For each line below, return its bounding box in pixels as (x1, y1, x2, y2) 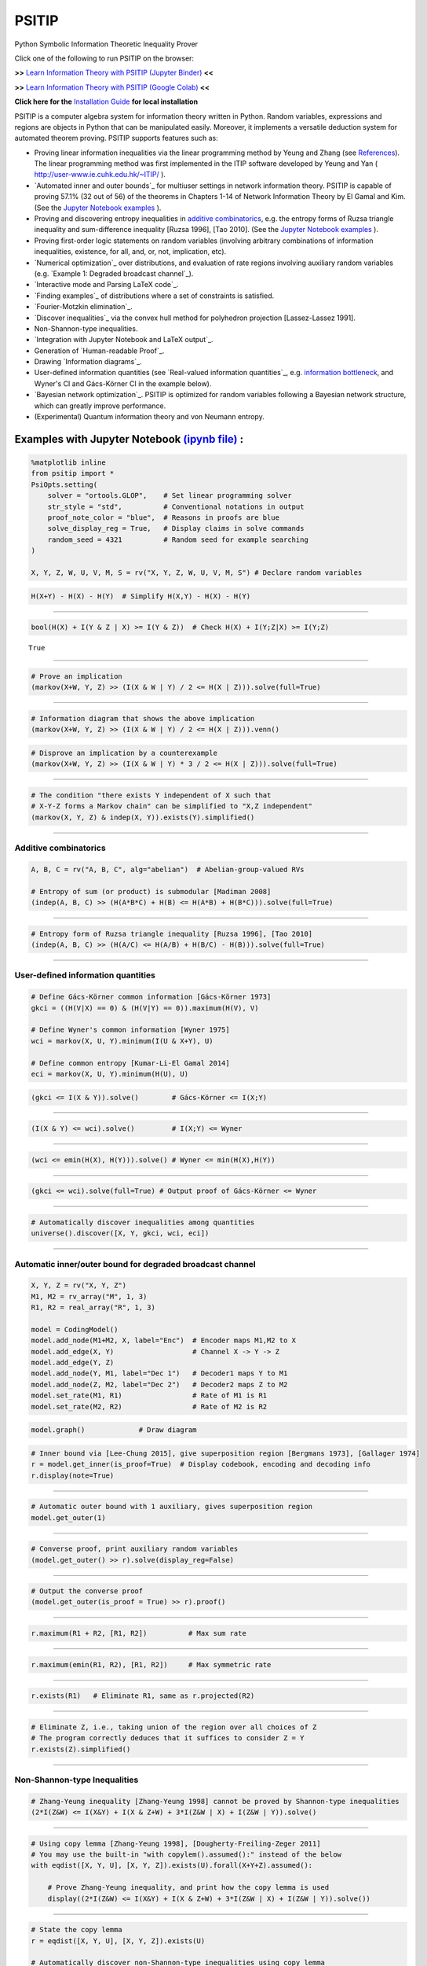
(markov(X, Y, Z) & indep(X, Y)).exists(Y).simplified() (31, 812, 255, 822)
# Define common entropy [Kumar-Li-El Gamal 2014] (31, 1058, 231, 1067)
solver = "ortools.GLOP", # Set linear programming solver (47, 491, 292, 500)
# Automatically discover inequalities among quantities (31, 1217, 255, 1227)
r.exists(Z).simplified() (31, 1744, 131, 1754)
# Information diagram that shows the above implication (31, 714, 255, 723)
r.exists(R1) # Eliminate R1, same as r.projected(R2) (31, 1692, 255, 1700)
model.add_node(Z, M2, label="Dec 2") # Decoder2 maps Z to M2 (31, 1380, 288, 1389)
